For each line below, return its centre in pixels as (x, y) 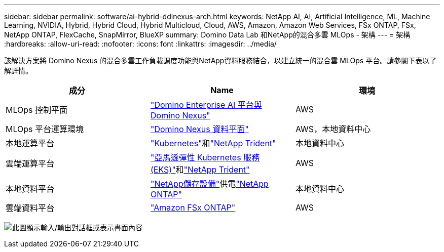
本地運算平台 (30, 143)
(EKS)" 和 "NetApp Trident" (200, 170)
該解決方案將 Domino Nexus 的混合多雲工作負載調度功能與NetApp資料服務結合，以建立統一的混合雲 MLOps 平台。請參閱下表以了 (220, 60)
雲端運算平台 (30, 163)
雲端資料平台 (30, 208)
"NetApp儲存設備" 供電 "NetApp (209, 184)
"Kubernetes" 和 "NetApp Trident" (213, 143)
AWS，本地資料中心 (333, 129)
